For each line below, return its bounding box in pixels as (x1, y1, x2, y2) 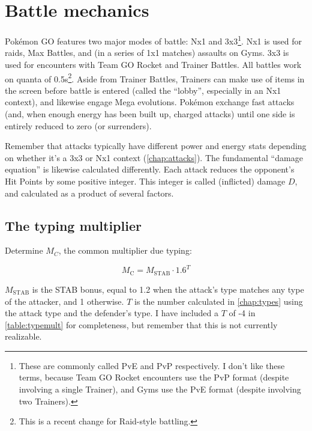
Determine (5, 244, 43, 257)
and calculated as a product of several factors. (5, 186, 174, 199)
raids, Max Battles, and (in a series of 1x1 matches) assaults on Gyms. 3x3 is (5, 46, 289, 59)
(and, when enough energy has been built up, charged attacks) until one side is (5, 108, 295, 120)
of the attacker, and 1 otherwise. (5, 295, 124, 307)
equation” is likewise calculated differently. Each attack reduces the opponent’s (5, 163, 295, 176)
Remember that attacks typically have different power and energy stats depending (5, 139, 307, 152)
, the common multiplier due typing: (58, 244, 192, 257)
